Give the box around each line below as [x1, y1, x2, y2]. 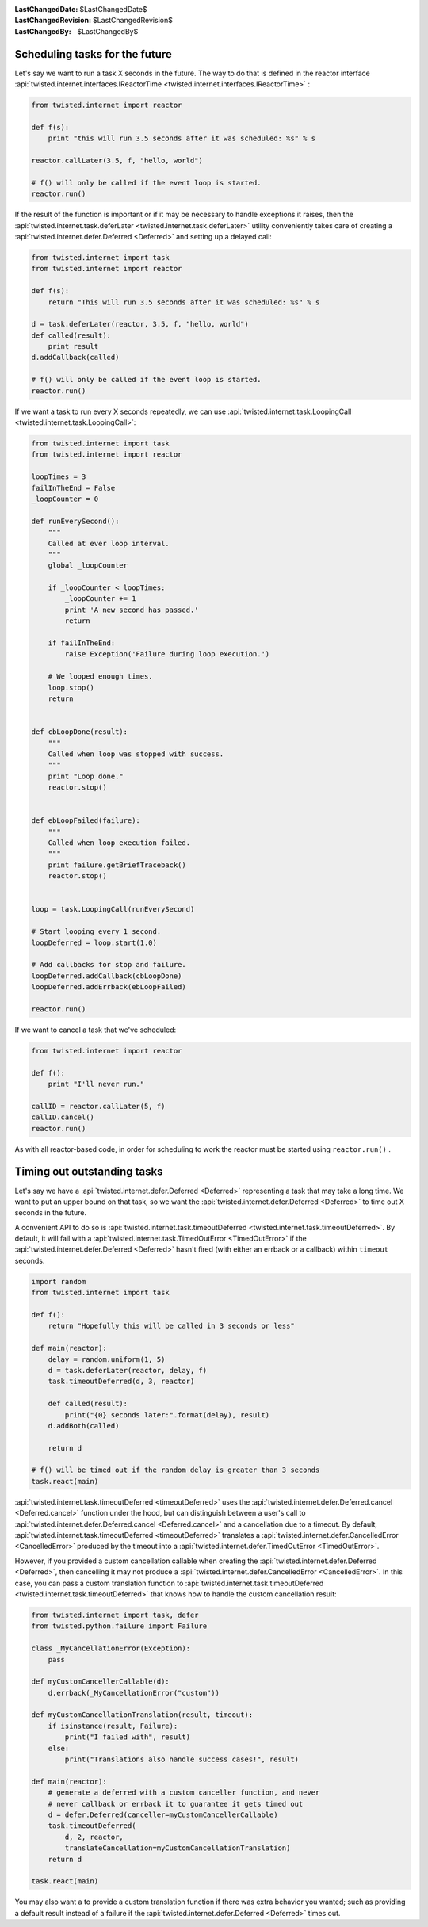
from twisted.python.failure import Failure [31, 1622, 208, 1631]
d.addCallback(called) [31, 353, 120, 362]
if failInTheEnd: [48, 639, 116, 648]
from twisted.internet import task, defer [31, 1610, 199, 1619]
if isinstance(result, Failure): [48, 1721, 178, 1730]
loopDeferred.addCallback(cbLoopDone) [31, 971, 182, 981]
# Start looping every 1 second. [31, 927, 162, 936]
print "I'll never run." [48, 1080, 145, 1089]
